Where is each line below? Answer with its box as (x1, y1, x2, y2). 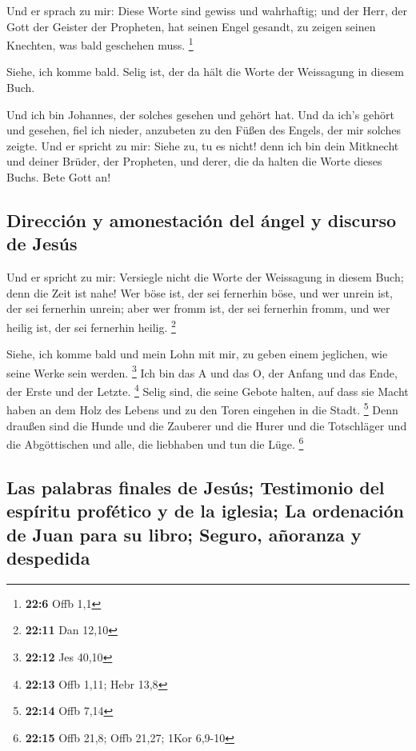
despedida (6, 545, 90, 569)
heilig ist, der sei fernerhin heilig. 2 (6, 316, 176, 335)
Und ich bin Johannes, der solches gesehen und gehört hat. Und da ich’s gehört (6, 106, 394, 122)
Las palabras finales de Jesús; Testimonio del (6, 474, 385, 499)
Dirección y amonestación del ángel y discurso (6, 207, 397, 232)
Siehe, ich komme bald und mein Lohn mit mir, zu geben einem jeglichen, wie (6, 346, 388, 362)
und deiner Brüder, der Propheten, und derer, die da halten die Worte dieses (6, 153, 382, 170)
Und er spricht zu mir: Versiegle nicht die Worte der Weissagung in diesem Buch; (6, 269, 404, 286)
